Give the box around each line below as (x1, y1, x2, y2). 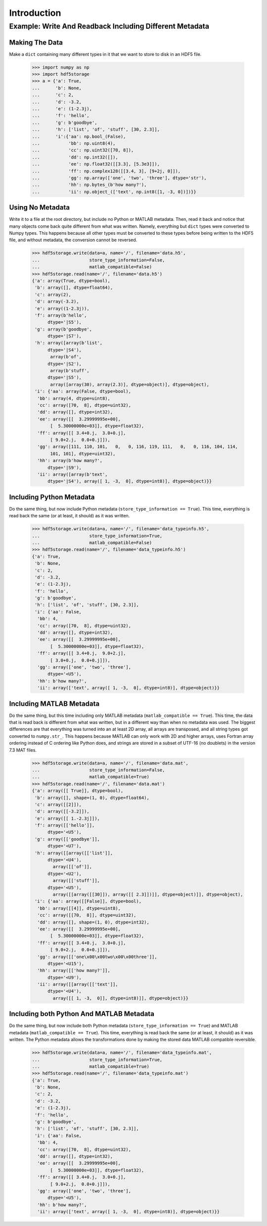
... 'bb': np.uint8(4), (32, 141, 116, 146)
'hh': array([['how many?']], (37, 968, 111, 973)
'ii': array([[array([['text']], (37, 981, 118, 987)
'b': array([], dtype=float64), (35, 285, 113, 291)
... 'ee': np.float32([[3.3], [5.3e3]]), (32, 161, 160, 167)
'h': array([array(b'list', (35, 340, 103, 346)
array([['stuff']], (52, 878, 100, 884)
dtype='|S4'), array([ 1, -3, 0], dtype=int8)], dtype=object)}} (47, 478, 212, 484)
